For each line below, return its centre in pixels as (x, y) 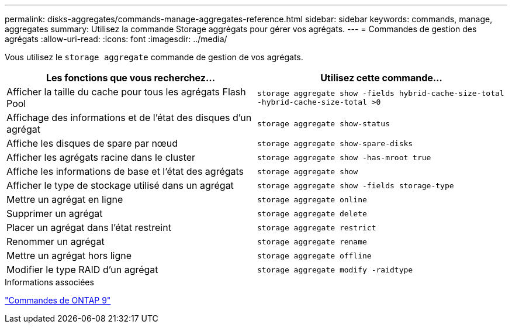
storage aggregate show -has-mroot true (344, 157)
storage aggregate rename (312, 241)
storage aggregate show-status (324, 123)
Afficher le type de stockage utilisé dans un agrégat (120, 185)
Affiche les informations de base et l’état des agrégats (125, 171)
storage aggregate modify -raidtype (335, 270)
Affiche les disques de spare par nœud (92, 143)
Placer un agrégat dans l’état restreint (89, 227)
